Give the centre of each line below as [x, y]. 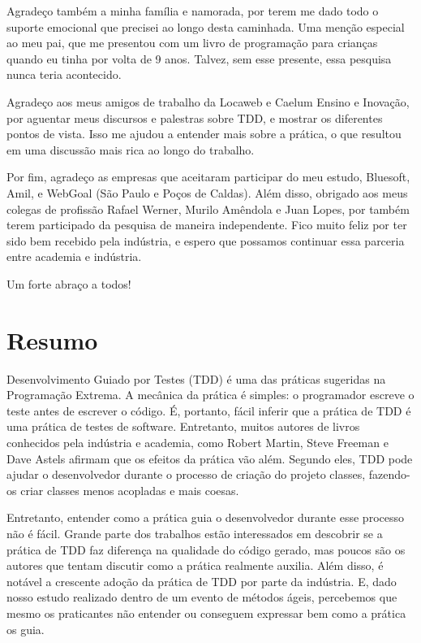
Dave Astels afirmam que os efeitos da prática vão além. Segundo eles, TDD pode [210, 458]
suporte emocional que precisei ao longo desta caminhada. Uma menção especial [206, 26]
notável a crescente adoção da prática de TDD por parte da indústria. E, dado [202, 581]
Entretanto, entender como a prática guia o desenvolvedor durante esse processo [205, 517]
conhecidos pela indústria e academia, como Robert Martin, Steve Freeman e [198, 442]
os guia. [26, 629]
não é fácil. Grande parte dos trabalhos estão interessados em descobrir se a [195, 533]
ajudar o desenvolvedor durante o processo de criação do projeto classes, [186, 474]
